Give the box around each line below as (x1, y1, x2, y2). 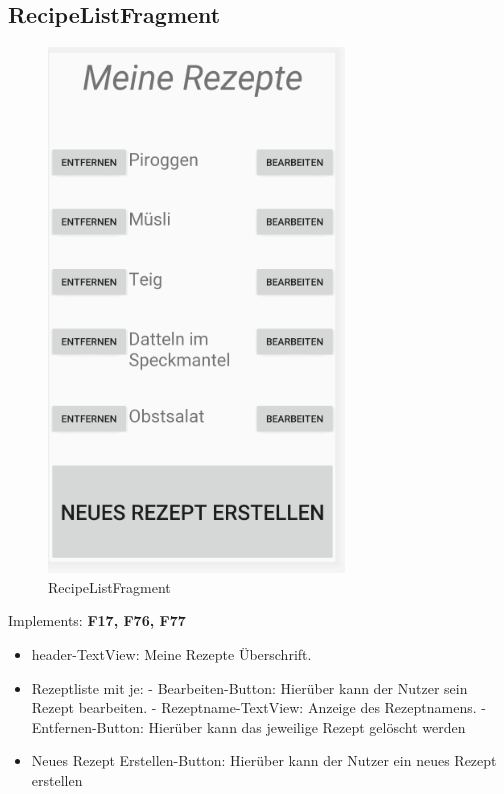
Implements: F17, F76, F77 (8, 610, 186, 631)
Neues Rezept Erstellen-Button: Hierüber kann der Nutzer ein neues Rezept (31, 750, 497, 771)
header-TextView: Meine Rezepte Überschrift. (31, 644, 312, 664)
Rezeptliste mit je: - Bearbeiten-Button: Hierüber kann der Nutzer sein (31, 677, 468, 698)
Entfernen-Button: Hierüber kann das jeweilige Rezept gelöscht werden (31, 716, 466, 737)
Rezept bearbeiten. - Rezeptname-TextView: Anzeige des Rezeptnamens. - (31, 697, 486, 718)
